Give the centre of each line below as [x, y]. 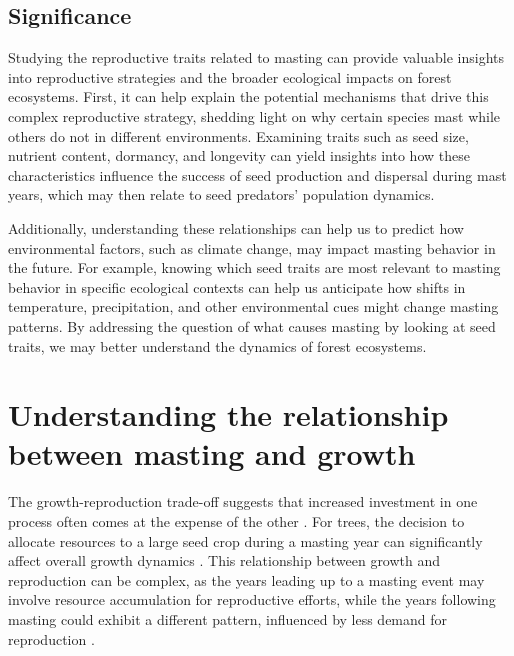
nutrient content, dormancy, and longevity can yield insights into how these [239, 155]
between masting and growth [212, 453]
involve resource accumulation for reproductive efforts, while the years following [252, 599]
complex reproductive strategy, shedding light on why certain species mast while [254, 115]
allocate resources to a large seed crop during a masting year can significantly [245, 540]
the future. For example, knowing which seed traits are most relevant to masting [254, 267]
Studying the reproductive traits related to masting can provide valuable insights [256, 57]
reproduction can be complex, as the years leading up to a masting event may [246, 579]
